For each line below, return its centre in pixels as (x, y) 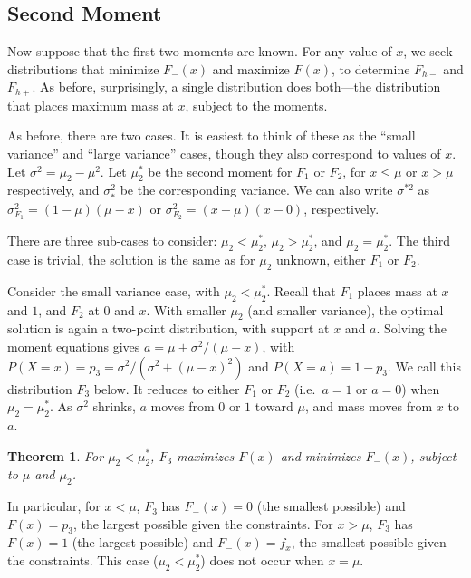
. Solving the (411, 328)
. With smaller (186, 309)
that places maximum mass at (91, 105)
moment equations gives (74, 346)
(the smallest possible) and (331, 506)
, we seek (428, 51)
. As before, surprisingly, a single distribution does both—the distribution (236, 87)
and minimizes (321, 455)
